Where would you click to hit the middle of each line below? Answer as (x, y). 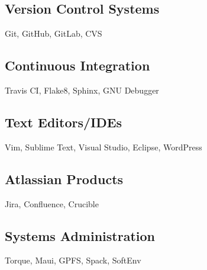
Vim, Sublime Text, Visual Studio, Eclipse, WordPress (103, 147)
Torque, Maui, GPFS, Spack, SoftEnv (73, 260)
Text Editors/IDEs (64, 122)
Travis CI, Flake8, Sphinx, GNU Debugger (82, 90)
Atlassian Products (64, 179)
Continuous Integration (77, 65)
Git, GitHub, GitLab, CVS (54, 33)
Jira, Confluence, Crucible (52, 203)
